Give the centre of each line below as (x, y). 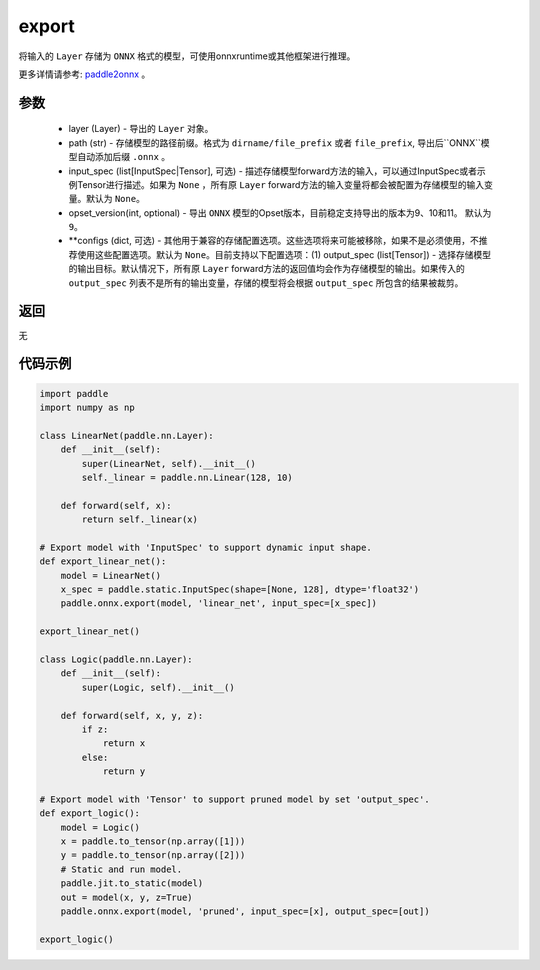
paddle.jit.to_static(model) (132, 883)
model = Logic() (100, 827)
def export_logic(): (89, 813)
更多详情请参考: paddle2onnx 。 (84, 74)
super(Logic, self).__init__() (158, 687)
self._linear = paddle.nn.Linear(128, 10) (187, 477)
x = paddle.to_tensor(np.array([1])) (153, 841)
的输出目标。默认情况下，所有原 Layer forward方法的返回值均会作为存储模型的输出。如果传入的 (266, 269)
